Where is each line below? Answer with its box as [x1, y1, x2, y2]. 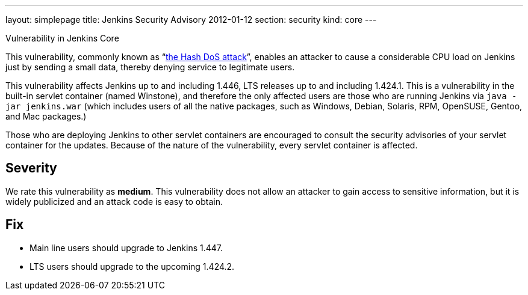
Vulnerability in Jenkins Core [5, 33, 119, 43]
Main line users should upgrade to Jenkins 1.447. [30, 242, 223, 253]
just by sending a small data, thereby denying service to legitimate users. [5, 62, 295, 72]
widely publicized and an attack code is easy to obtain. [5, 196, 223, 207]
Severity [5, 160, 57, 176]
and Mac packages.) [5, 111, 87, 121]
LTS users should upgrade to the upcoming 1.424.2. [30, 261, 235, 272]
